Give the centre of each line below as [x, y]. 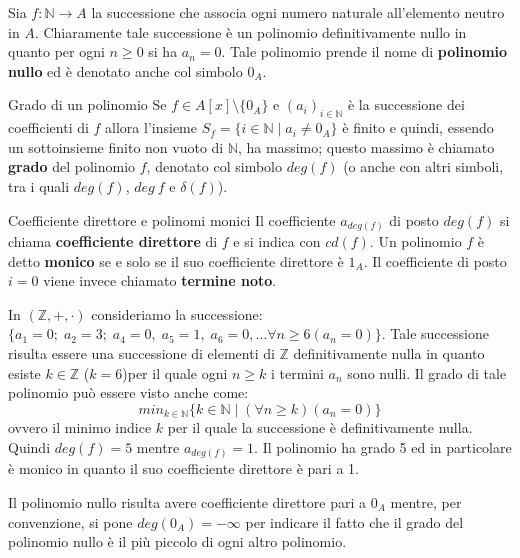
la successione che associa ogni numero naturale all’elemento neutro [298, 12]
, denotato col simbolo [214, 166]
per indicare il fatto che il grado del [354, 521]
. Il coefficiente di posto [435, 260]
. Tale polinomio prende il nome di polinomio [364, 51]
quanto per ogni [56, 51]
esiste [24, 372]
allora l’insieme [151, 127]
